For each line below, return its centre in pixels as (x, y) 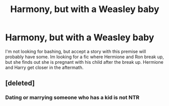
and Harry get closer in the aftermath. (44, 67)
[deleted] (20, 83)
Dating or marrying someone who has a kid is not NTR (72, 97)
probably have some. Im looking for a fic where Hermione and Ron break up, (84, 57)
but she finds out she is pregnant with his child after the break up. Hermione (84, 62)
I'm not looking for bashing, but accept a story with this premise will (76, 51)
